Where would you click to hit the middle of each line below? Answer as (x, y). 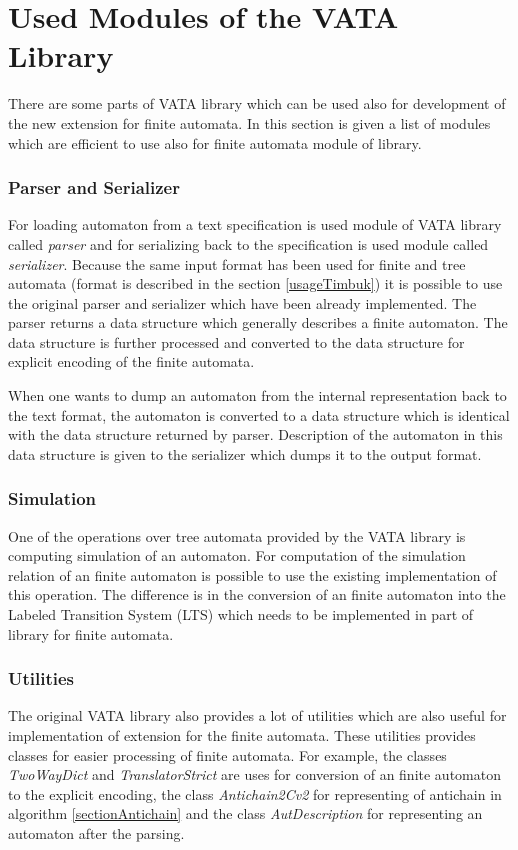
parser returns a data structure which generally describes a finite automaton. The (258, 322)
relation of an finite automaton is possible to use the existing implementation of (252, 574)
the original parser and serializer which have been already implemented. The (242, 302)
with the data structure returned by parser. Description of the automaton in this (255, 434)
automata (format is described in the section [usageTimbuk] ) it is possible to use (255, 283)
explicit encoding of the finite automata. (131, 361)
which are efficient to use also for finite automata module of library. (215, 142)
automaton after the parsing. (96, 833)
